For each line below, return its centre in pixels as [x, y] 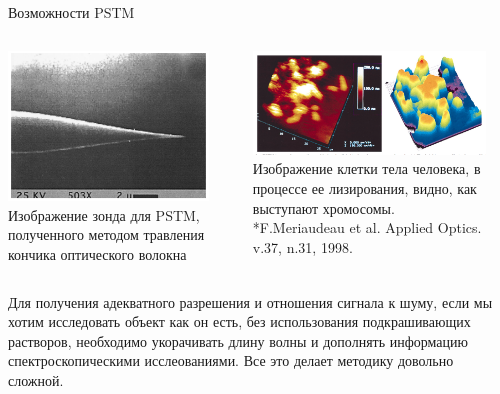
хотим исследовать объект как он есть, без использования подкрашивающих [239, 321]
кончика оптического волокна [97, 254]
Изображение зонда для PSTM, [104, 214]
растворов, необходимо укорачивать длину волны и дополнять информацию [238, 340]
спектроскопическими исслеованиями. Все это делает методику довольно [231, 360]
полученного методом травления [106, 234]
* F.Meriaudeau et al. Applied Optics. [367, 227]
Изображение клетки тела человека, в [366, 168]
